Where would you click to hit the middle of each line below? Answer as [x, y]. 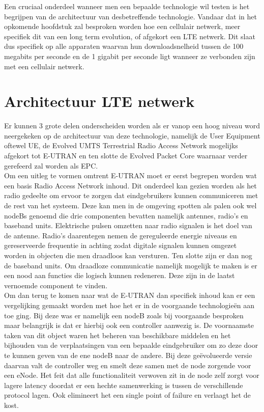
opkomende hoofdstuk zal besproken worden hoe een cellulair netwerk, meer [122, 26]
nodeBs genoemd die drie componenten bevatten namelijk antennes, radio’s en [126, 215]
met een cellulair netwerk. [44, 66]
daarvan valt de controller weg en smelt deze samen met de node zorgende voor [128, 365]
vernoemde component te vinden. [56, 285]
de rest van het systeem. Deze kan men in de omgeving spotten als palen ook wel [130, 205]
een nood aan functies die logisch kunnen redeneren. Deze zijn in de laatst [120, 275]
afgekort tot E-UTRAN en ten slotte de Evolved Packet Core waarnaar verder [126, 156]
